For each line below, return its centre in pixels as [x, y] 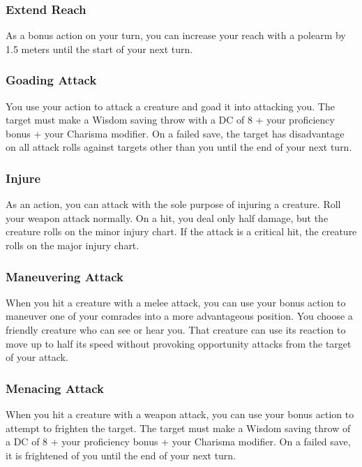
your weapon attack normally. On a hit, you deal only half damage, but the [167, 217]
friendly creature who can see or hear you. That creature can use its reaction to [176, 329]
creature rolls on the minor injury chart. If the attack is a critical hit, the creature [181, 231]
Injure [23, 178]
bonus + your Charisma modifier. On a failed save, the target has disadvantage [175, 133]
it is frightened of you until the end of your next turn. [121, 455]
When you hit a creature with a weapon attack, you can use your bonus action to [180, 414]
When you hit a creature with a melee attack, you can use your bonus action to [176, 302]
